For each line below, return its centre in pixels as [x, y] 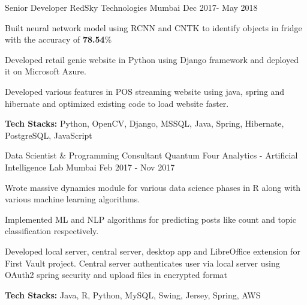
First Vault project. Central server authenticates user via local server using [142, 263]
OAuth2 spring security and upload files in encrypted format [116, 275]
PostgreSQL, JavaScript [49, 135]
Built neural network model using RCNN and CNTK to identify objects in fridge [153, 27]
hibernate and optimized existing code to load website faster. [117, 103]
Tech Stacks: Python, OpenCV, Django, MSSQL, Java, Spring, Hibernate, [145, 123]
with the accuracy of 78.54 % [58, 39]
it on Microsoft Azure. [46, 71]
